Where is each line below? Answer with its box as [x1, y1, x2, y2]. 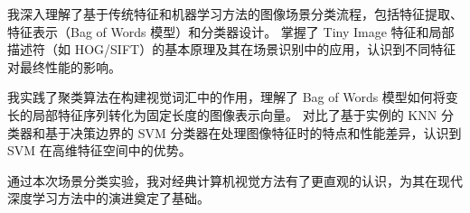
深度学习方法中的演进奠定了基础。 [7, 189, 210, 208]
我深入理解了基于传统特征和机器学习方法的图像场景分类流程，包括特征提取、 [7, 5, 463, 23]
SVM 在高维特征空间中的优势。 [7, 141, 192, 160]
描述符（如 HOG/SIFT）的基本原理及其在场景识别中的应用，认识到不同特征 [7, 40, 456, 59]
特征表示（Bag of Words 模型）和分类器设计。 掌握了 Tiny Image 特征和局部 [7, 22, 455, 41]
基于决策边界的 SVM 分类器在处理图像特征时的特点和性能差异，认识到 [44, 123, 462, 142]
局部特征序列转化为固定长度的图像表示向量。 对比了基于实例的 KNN [32, 105, 437, 124]
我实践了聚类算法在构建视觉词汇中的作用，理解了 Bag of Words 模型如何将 [7, 88, 446, 106]
